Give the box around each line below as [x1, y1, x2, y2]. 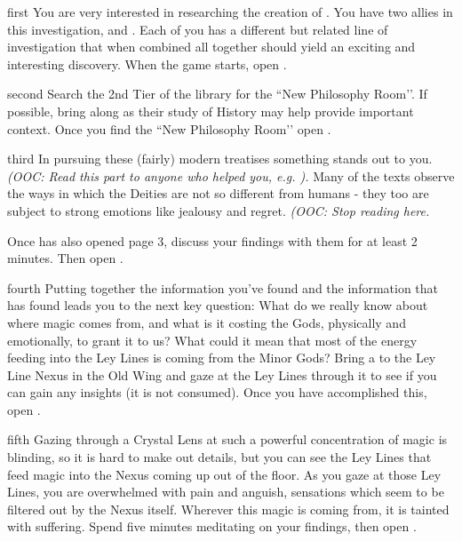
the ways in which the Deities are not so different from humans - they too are [7, 184, 429, 203]
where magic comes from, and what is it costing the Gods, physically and [7, 313, 406, 331]
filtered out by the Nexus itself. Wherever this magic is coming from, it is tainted [7, 499, 450, 518]
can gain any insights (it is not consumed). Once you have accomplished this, [7, 383, 427, 402]
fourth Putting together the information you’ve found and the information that [7, 278, 439, 297]
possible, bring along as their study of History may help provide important [7, 101, 414, 120]
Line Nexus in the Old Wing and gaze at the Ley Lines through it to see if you [7, 365, 437, 384]
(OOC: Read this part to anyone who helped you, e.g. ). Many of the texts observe [7, 166, 455, 185]
